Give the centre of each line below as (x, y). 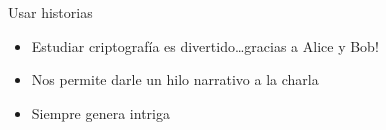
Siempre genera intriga (100, 112)
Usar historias (50, 12)
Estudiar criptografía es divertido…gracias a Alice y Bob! (205, 45)
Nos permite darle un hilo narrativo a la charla (175, 79)
